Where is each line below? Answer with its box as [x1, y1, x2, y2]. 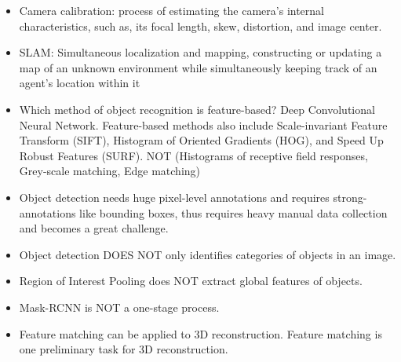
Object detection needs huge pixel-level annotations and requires [19, 188, 330, 205]
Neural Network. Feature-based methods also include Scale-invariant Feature [19, 116, 388, 133]
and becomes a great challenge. [19, 220, 169, 236]
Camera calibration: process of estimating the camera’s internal [19, 2, 325, 18]
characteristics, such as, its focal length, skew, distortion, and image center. [19, 17, 382, 34]
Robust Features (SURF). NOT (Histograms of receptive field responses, [19, 147, 368, 163]
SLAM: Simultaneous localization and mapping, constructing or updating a [19, 44, 382, 60]
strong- [333, 188, 367, 205]
